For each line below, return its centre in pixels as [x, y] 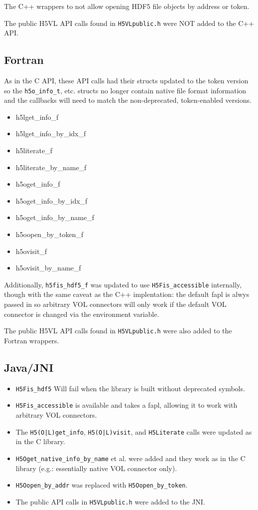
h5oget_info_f [38, 184]
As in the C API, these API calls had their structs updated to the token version [126, 81]
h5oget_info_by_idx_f [52, 200]
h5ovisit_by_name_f [48, 268]
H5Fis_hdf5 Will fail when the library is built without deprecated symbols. [130, 388]
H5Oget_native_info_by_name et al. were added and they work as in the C [130, 458]
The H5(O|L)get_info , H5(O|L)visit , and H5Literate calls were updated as [134, 431]
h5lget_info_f [37, 117]
